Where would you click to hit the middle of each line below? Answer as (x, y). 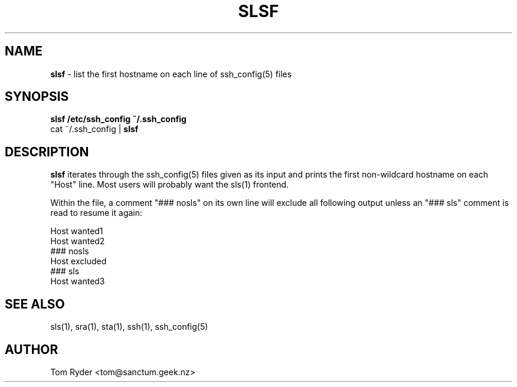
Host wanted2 (78, 241)
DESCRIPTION (47, 152)
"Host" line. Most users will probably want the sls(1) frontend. (170, 185)
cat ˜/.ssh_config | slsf (94, 129)
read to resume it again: (96, 213)
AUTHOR (32, 349)
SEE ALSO (35, 304)
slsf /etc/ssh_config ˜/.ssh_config (118, 119)
